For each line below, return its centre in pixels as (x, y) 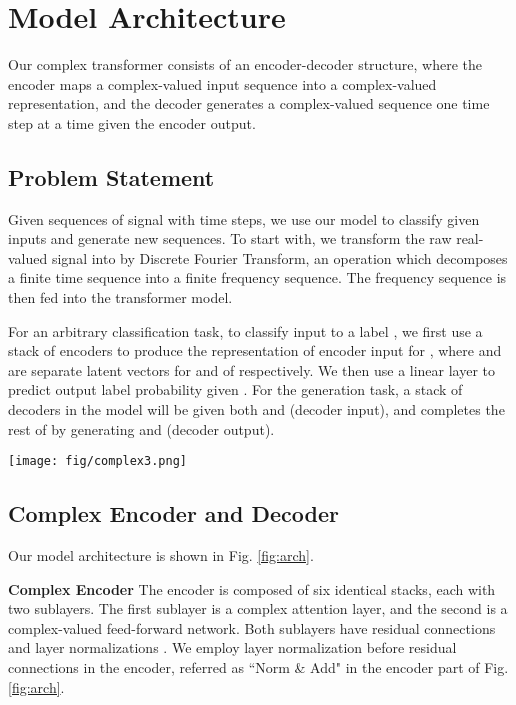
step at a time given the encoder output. (132, 122)
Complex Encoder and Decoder (174, 513)
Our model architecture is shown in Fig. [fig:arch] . (161, 555)
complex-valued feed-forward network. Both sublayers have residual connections (252, 627)
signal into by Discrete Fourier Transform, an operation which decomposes (279, 257)
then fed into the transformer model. (120, 297)
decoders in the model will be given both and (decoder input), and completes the (256, 409)
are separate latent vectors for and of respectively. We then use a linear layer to (252, 369)
